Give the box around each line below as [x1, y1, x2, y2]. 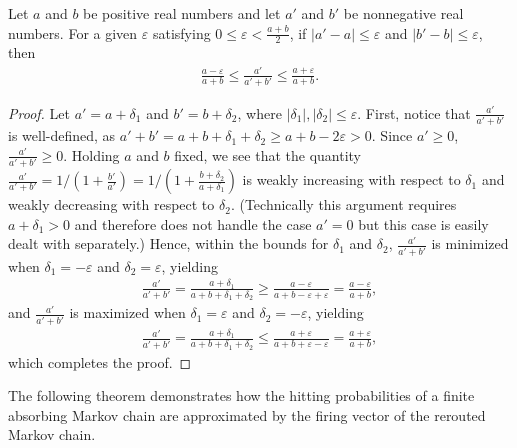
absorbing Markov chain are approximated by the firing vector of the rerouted [8, 404, 486, 425]
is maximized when [69, 302, 186, 323]
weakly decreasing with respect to [8, 194, 215, 215]
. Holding [63, 144, 120, 165]
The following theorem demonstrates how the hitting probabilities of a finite [8, 385, 475, 406]
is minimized [431, 233, 509, 254]
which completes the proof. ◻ [8, 351, 192, 372]
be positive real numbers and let [83, 3, 281, 23]
